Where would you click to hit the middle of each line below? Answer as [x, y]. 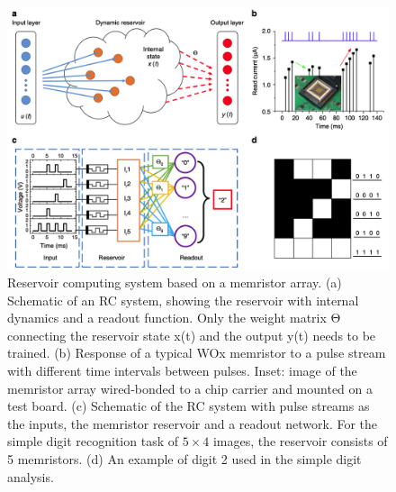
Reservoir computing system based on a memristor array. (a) [175, 282]
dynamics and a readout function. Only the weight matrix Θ [174, 318]
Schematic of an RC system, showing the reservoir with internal [183, 300]
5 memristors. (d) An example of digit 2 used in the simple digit [184, 459]
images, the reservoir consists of [300, 441]
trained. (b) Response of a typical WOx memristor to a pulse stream [197, 353]
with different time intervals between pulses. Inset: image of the [182, 371]
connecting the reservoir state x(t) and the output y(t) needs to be [192, 335]
